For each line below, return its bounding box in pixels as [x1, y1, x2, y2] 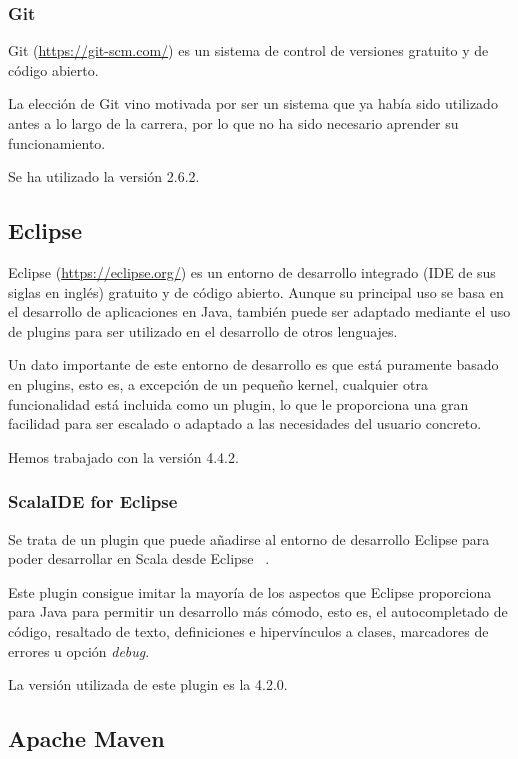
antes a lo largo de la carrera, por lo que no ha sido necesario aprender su [8, 113, 459, 133]
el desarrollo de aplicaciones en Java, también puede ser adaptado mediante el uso [8, 301, 511, 322]
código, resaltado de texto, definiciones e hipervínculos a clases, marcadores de [8, 620, 489, 641]
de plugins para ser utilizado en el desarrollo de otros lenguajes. [8, 320, 398, 341]
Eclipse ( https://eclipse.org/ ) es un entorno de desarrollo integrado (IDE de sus [8, 261, 496, 282]
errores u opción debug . [8, 640, 150, 661]
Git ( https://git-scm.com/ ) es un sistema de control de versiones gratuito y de [8, 40, 489, 61]
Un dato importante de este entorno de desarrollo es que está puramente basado [8, 354, 499, 375]
